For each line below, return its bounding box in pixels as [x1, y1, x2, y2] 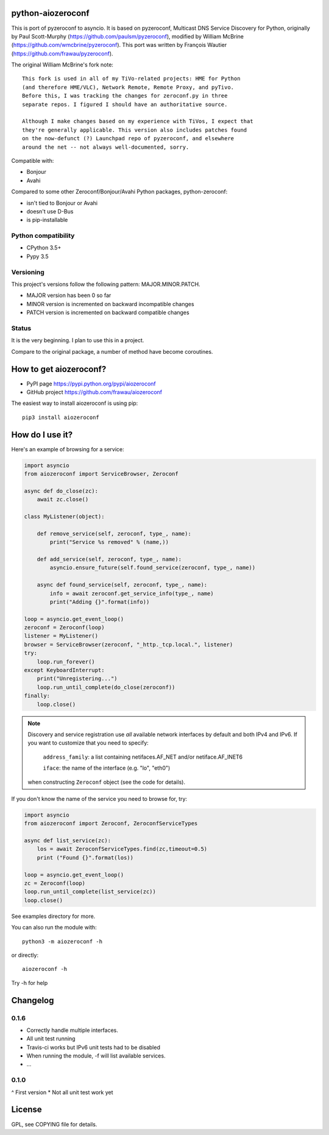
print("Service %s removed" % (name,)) [49, 539, 169, 546]
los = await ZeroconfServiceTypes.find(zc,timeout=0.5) [37, 845, 208, 853]
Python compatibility [11, 232, 75, 240]
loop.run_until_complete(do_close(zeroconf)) [37, 684, 175, 690]
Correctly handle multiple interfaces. [26, 1026, 118, 1034]
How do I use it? [11, 429, 73, 440]
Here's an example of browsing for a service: [11, 445, 124, 453]
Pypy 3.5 [26, 252, 49, 260]
